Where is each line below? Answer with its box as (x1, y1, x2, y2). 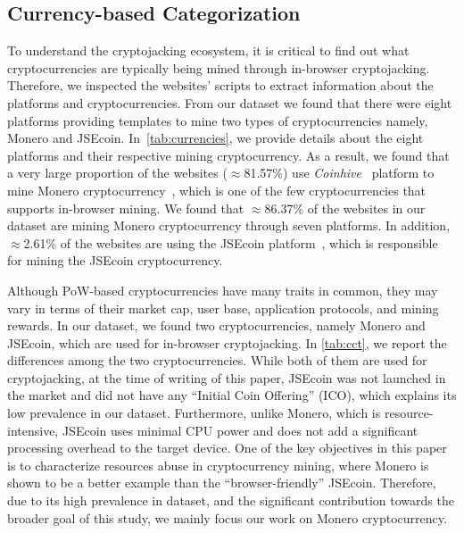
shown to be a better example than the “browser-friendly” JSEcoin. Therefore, (7, 473, 436, 492)
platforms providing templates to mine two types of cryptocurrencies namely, (7, 111, 428, 129)
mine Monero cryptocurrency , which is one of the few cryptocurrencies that (7, 180, 427, 199)
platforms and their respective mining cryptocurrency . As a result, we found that (7, 146, 450, 164)
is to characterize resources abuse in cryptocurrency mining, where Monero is (7, 455, 429, 474)
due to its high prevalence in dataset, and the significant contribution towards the (7, 491, 454, 510)
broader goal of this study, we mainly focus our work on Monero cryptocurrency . (7, 508, 447, 527)
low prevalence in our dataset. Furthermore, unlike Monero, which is (7, 404, 381, 422)
